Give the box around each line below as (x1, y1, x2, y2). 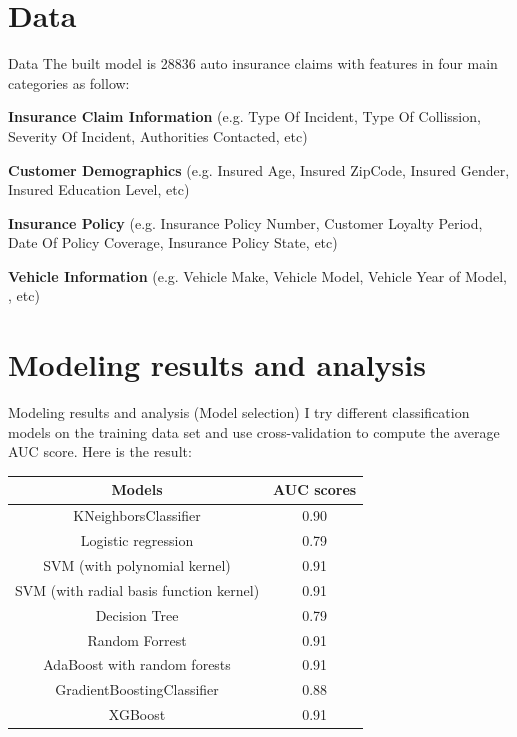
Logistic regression (80, 530, 194, 551)
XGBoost (108, 704, 166, 725)
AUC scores (273, 479, 357, 500)
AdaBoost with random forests (43, 654, 231, 675)
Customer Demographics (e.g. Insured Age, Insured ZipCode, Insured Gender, (8, 159, 510, 180)
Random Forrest (87, 629, 187, 650)
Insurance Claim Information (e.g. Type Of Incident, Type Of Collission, (8, 106, 481, 127)
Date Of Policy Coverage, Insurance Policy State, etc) (8, 232, 338, 253)
